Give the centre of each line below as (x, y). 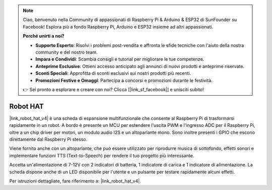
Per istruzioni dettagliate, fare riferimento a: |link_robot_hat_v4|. (75, 181)
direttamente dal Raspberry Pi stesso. (48, 139)
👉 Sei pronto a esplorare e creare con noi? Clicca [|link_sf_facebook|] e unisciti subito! (113, 89)
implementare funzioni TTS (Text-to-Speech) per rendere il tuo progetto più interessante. (102, 155)
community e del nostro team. (66, 52)
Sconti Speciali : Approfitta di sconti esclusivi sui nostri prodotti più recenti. (113, 73)
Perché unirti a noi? (44, 36)
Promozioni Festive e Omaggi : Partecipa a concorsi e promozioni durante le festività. (124, 80)
